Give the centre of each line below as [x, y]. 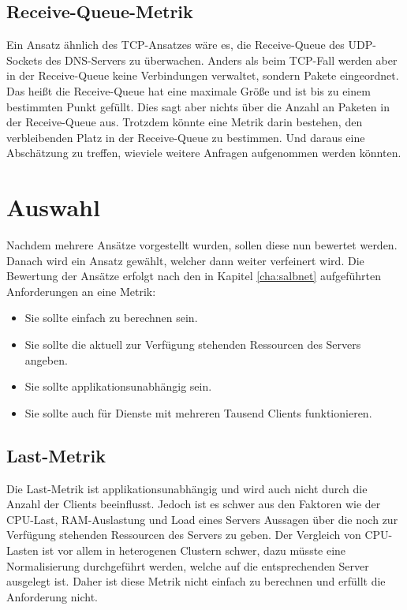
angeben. [46, 359]
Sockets [24, 60]
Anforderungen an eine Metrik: [81, 291]
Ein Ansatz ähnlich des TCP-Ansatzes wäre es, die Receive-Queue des [175, 45]
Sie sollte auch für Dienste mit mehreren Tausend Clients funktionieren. [198, 412]
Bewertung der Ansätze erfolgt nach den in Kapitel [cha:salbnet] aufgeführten [194, 276]
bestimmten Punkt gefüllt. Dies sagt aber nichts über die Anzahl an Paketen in [198, 106]
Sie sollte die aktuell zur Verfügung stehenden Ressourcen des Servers [193, 344]
